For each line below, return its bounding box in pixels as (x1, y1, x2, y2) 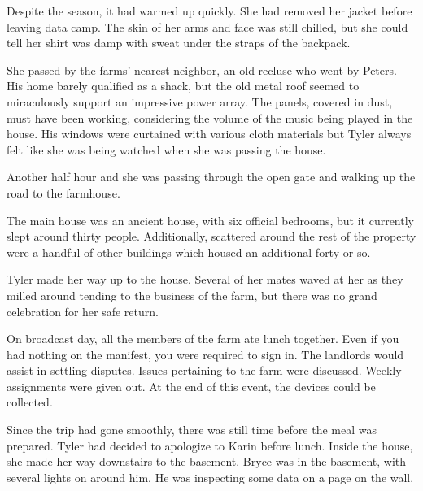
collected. (7, 393, 53, 411)
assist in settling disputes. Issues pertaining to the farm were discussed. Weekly (7, 362, 402, 379)
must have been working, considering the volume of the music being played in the (7, 109, 413, 126)
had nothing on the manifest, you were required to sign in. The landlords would (7, 345, 404, 363)
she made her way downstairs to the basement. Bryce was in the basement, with (7, 453, 407, 470)
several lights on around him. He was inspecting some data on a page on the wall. (7, 468, 414, 485)
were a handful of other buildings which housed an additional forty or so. (7, 243, 371, 260)
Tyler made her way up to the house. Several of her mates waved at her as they (7, 271, 403, 288)
